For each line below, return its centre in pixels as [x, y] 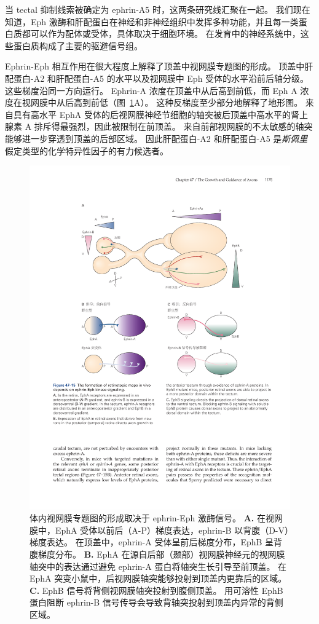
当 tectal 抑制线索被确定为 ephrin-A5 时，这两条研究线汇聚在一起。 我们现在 [158, 9]
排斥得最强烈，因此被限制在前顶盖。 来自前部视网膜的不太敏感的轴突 [173, 126]
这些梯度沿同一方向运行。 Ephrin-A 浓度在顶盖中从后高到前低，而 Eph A [151, 90]
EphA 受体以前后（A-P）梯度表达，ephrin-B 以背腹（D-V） [172, 530]
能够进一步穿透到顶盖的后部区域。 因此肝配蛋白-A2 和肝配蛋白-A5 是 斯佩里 [156, 138]
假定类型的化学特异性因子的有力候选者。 [87, 150]
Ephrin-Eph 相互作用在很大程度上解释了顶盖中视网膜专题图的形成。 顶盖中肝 [159, 66]
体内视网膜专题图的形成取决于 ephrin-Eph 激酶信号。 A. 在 [148, 518]
